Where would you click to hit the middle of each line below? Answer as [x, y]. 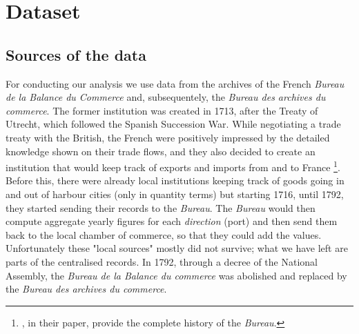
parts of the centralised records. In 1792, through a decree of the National [162, 261]
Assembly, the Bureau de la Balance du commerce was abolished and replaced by [176, 275]
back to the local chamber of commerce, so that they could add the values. [164, 234]
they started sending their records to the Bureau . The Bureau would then [161, 207]
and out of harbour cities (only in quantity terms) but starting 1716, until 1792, [175, 194]
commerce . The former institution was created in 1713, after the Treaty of [162, 110]
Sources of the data [76, 54]
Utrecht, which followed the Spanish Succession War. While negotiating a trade [173, 124]
